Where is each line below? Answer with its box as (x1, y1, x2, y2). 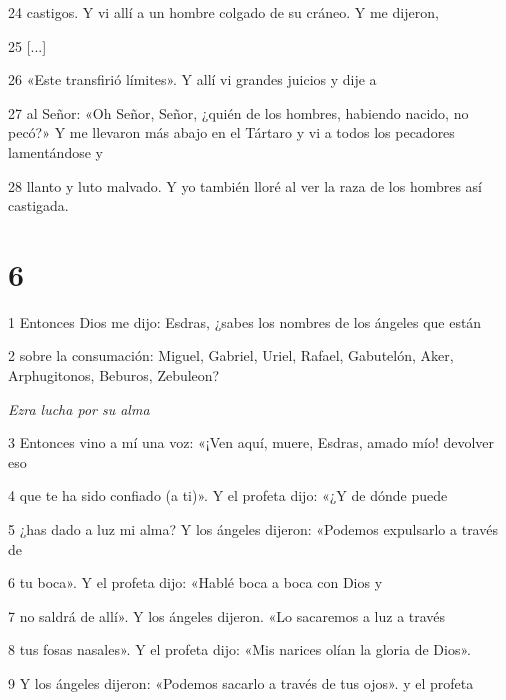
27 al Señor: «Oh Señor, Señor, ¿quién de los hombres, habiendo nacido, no (8, 102, 469, 123)
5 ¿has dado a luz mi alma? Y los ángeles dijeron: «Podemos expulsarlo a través (8, 519, 498, 540)
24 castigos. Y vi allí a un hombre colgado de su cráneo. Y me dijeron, (8, 2, 439, 22)
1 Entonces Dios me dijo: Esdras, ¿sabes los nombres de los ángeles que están (8, 311, 482, 332)
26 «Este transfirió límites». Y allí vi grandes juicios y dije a (8, 69, 377, 90)
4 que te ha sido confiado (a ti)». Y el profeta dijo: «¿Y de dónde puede (8, 485, 448, 506)
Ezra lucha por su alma (8, 398, 150, 419)
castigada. (8, 195, 69, 216)
